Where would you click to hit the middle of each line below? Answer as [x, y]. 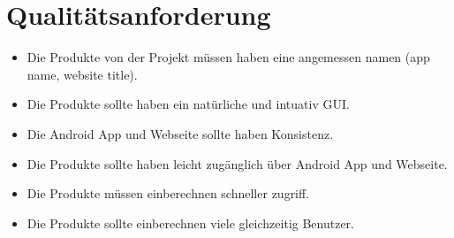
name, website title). [82, 74]
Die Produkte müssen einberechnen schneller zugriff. [168, 193]
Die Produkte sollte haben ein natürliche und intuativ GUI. [188, 104]
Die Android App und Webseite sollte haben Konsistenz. [180, 133]
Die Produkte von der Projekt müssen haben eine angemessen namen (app [228, 57]
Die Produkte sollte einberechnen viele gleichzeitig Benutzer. [190, 223]
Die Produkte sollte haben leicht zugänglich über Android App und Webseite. [237, 163]
